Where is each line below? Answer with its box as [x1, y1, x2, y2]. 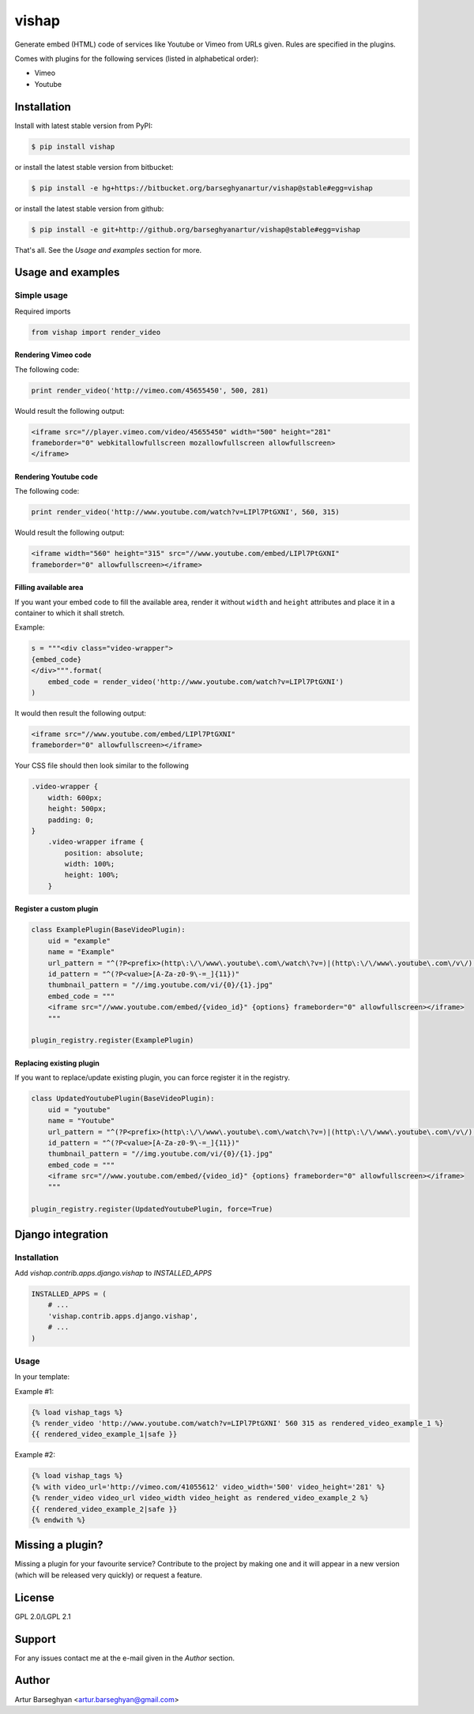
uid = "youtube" [47, 1105, 111, 1114]
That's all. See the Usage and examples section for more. [14, 245, 202, 254]
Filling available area [14, 583, 84, 592]
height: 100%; [64, 870, 119, 880]
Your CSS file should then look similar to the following [14, 761, 190, 770]
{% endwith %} [31, 1515, 86, 1524]
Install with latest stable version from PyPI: [14, 121, 153, 130]
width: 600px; [47, 793, 103, 802]
